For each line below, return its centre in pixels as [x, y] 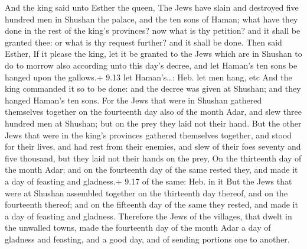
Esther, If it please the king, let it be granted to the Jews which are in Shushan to [153, 54]
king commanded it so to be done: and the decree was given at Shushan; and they [153, 88]
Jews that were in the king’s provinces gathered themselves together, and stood [148, 135]
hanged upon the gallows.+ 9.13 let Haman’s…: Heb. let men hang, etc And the [148, 77]
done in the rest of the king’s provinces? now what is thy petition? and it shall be [153, 30]
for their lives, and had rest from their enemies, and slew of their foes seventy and [153, 146]
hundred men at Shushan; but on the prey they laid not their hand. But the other [153, 123]
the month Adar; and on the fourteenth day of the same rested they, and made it [151, 169]
